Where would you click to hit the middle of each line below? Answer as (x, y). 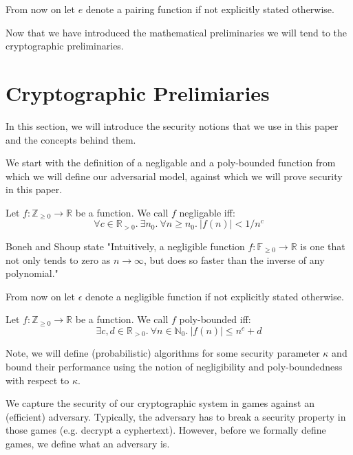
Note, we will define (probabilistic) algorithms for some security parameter (163, 353)
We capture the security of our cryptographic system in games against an (160, 403)
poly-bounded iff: (215, 319)
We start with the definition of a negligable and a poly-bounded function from (171, 163)
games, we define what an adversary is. (88, 443)
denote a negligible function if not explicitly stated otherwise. (214, 296)
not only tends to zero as (58, 259)
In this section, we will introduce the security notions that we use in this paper (172, 125)
